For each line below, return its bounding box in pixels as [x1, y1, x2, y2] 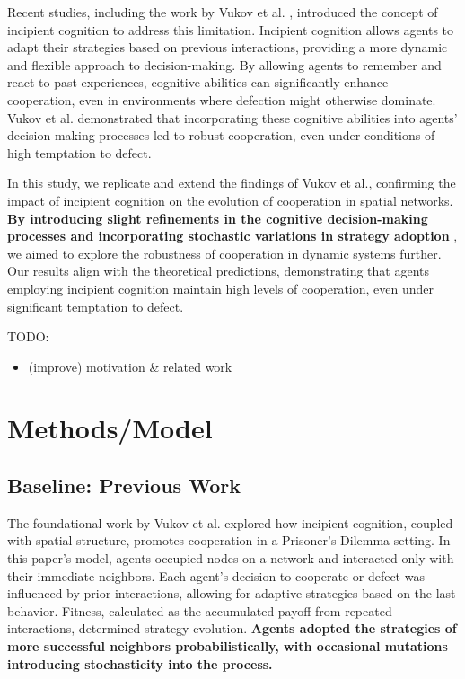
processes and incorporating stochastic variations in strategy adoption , [7, 226, 458, 245]
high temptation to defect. [7, 143, 152, 162]
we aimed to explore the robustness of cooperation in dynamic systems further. [7, 243, 442, 262]
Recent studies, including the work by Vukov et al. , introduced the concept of [7, 3, 438, 21]
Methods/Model [7, 410, 213, 446]
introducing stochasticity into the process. [7, 654, 273, 673]
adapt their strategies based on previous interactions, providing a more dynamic [7, 38, 448, 57]
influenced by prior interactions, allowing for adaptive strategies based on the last [7, 584, 456, 603]
